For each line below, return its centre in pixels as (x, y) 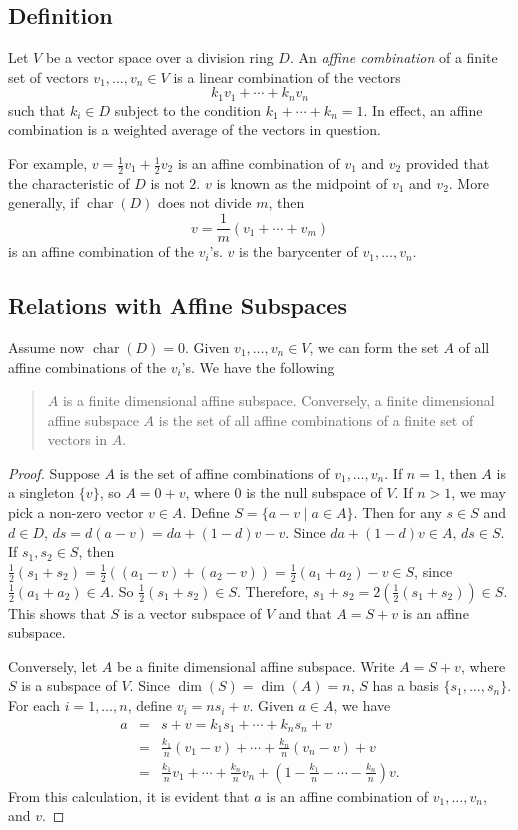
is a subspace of (69, 685)
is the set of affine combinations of (224, 472)
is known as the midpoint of (302, 182)
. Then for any (397, 512)
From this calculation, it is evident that (129, 795)
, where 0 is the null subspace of (283, 492)
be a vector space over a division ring (159, 57)
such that (37, 109)
